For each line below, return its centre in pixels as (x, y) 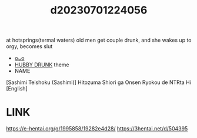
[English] (17, 89)
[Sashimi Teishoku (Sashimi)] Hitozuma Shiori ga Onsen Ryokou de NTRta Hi (98, 82)
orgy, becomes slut (29, 46)
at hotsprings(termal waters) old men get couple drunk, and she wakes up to (99, 40)
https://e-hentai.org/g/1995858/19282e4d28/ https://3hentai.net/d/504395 (97, 129)
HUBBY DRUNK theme (42, 65)
